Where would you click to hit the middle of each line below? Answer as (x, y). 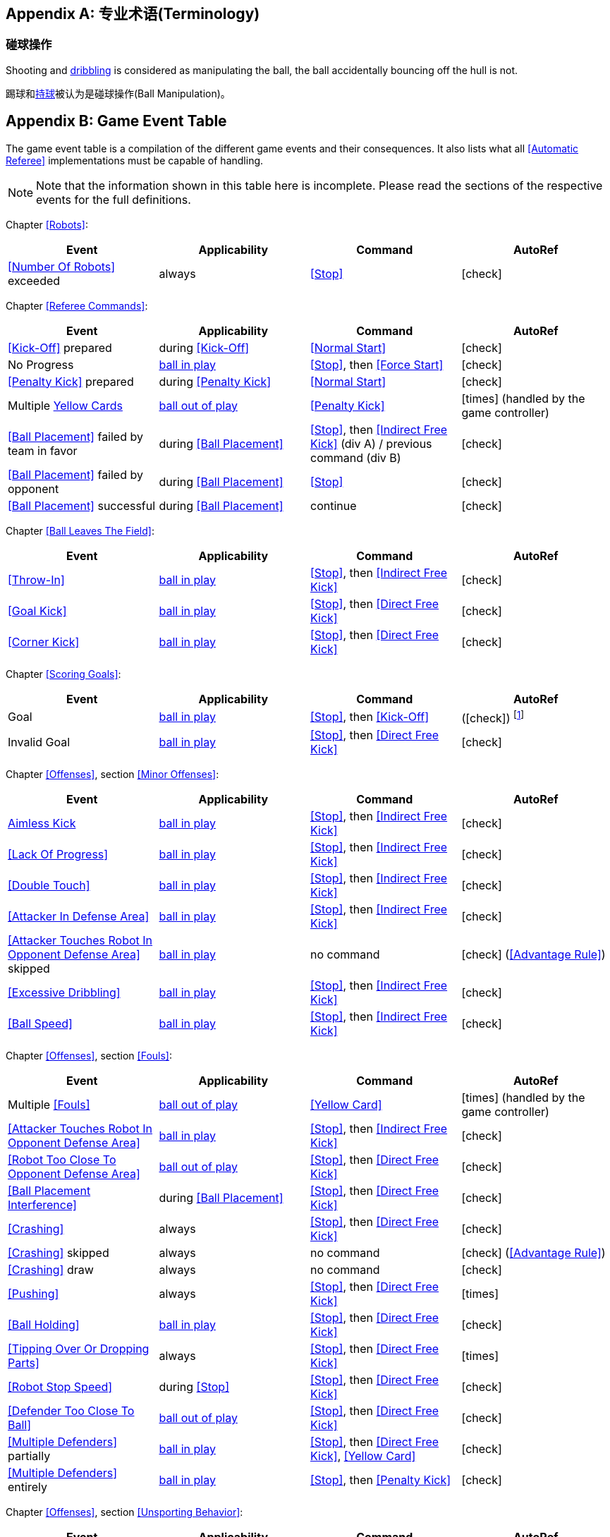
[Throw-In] (36, 579)
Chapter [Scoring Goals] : (63, 674)
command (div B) (356, 457)
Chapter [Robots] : (47, 224)
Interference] (42, 1204)
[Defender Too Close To (71, 1410)
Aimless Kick (42, 823)
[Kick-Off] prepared (60, 347)
